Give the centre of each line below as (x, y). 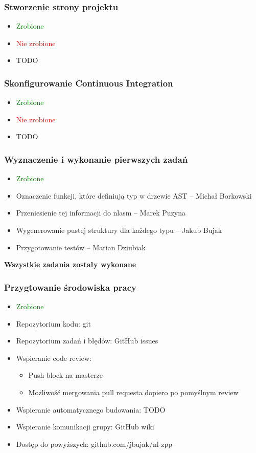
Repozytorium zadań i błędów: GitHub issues (87, 341)
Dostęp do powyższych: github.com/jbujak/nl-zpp (94, 444)
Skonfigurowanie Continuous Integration (89, 83)
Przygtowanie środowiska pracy (70, 287)
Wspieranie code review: (54, 358)
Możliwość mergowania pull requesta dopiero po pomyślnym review (133, 392)
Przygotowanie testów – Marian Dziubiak (81, 247)
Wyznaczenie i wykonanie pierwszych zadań (96, 159)
